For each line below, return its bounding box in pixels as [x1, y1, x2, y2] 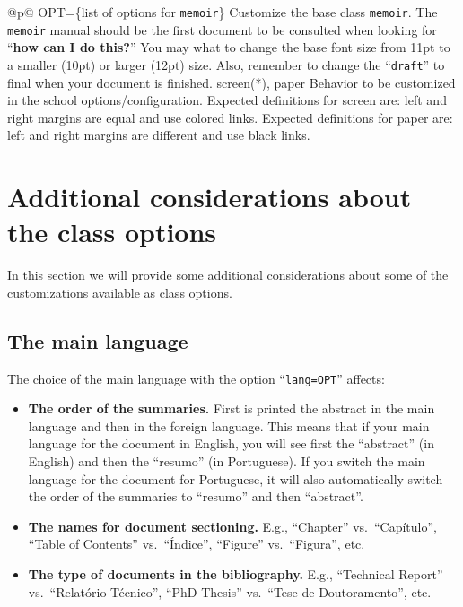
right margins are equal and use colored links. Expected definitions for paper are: [7, 108, 453, 126]
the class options [7, 213, 217, 250]
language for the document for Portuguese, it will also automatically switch [28, 469, 443, 488]
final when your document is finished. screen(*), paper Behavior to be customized [7, 73, 456, 91]
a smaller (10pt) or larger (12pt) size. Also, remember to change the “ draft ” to [7, 55, 445, 74]
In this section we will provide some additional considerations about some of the [7, 265, 449, 284]
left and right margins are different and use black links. [7, 126, 310, 144]
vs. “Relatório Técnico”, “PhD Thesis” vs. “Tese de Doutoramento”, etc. [28, 582, 432, 601]
